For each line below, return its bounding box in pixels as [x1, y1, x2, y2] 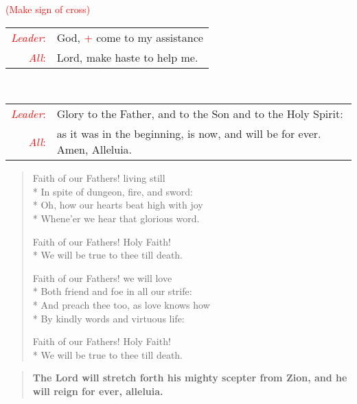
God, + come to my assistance [56, 29, 203, 45]
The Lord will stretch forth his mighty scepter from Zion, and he [32, 370, 347, 385]
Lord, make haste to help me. [56, 49, 198, 65]
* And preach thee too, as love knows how [32, 297, 210, 311]
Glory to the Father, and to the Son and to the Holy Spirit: [56, 106, 343, 122]
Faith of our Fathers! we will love [32, 270, 172, 285]
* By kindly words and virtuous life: [32, 311, 185, 325]
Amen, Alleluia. [56, 141, 133, 158]
